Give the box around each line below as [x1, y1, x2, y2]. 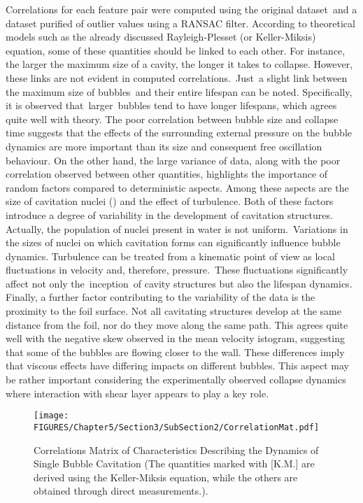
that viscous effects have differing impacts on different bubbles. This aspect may [6, 358, 349, 373]
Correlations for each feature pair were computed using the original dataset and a [6, 2, 357, 16]
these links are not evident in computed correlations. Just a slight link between [6, 70, 348, 85]
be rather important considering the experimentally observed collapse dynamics [6, 372, 346, 387]
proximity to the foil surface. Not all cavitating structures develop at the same [6, 304, 341, 318]
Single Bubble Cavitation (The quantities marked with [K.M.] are [34, 456, 315, 471]
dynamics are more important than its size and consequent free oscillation [6, 139, 322, 153]
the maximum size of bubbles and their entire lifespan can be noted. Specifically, [6, 84, 353, 99]
